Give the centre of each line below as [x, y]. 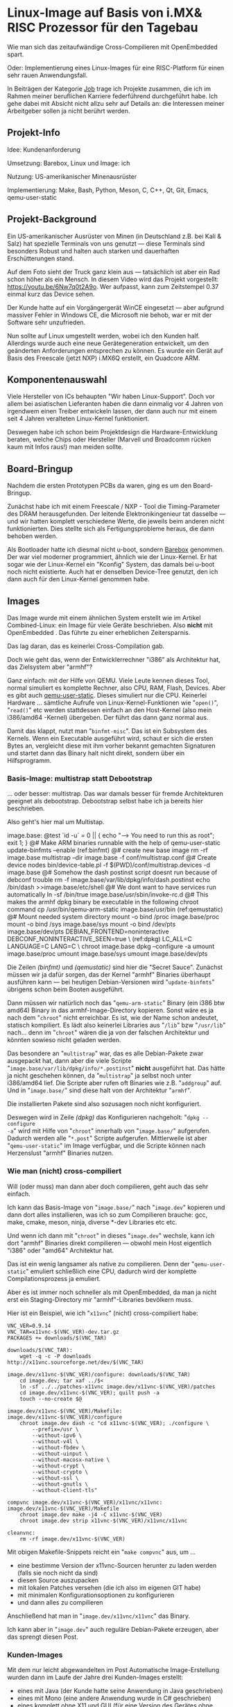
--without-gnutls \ [60, 1484]
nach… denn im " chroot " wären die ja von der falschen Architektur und [108, 1032]
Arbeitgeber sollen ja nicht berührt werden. [69, 111]
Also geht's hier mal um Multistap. [56, 822]
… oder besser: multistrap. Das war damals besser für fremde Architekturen [115, 794]
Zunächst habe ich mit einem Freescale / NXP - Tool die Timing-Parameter [114, 507]
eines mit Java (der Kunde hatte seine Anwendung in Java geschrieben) [120, 1690]
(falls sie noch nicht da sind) [58, 1573]
